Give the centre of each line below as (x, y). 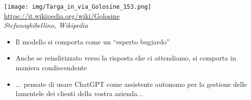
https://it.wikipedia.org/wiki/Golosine (62, 15)
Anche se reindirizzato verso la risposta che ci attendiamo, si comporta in (126, 58)
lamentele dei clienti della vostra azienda (76, 93)
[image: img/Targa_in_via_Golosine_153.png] (78, 7)
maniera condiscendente (51, 68)
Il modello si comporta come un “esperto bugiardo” (93, 41)
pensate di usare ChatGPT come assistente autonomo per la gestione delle (135, 84)
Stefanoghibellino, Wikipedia (46, 25)
